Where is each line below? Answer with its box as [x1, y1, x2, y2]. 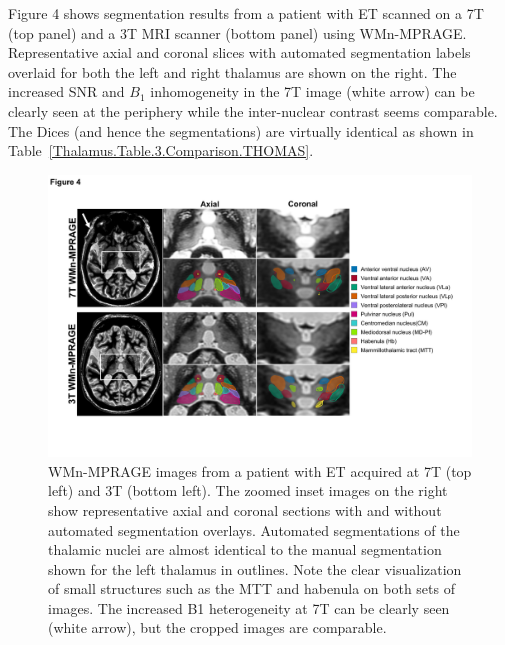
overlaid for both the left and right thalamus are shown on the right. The [8, 61, 457, 82]
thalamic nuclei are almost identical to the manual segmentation [48, 539, 442, 560]
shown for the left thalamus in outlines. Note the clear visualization [48, 558, 462, 579]
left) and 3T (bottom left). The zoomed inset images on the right [48, 480, 448, 501]
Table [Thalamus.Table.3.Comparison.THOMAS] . [8, 140, 314, 161]
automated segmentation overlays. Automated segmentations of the [48, 519, 460, 540]
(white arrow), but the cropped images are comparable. [48, 617, 387, 638]
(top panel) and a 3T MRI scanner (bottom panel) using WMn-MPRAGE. [8, 22, 467, 43]
